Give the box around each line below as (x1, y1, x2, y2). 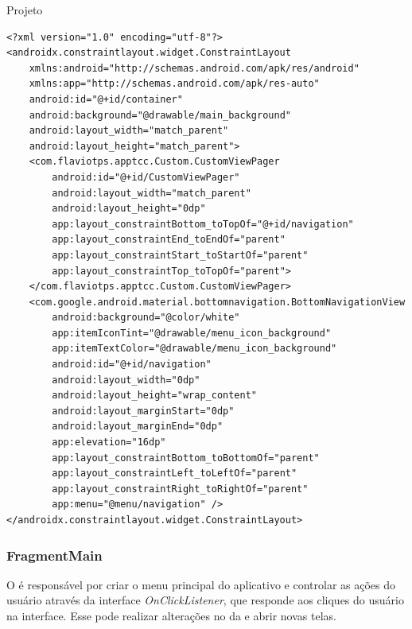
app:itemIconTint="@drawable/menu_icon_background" (52, 327, 332, 339)
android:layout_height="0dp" (52, 203, 206, 215)
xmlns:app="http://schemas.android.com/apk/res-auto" (29, 78, 320, 90)
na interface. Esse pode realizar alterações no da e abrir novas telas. (6, 608, 336, 623)
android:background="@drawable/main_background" (29, 109, 291, 121)
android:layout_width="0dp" (52, 374, 200, 386)
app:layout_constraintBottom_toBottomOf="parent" (52, 452, 320, 464)
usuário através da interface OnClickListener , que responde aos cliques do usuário (6, 592, 404, 608)
